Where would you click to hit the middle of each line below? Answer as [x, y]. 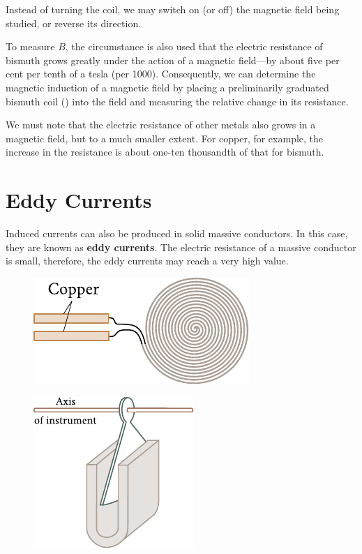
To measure [30, 46]
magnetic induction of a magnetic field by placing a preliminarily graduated [167, 87]
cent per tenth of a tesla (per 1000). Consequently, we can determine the [161, 74]
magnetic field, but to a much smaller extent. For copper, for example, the [165, 138]
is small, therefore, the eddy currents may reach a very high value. [147, 261]
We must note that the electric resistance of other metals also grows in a [161, 125]
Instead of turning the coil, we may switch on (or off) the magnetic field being [173, 9]
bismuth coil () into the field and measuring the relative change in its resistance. [177, 101]
